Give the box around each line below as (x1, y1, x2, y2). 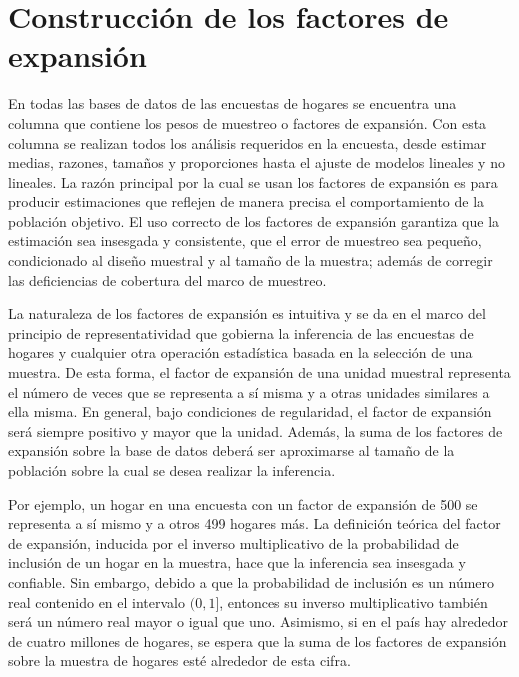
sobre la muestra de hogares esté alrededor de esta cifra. (8, 650, 351, 671)
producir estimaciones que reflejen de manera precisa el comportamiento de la (8, 191, 485, 212)
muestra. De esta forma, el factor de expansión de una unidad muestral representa (8, 362, 511, 383)
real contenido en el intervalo (8, 591, 186, 612)
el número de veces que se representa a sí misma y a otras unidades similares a (8, 381, 490, 402)
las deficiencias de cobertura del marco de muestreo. (8, 269, 327, 290)
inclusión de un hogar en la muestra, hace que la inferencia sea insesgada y (8, 552, 466, 573)
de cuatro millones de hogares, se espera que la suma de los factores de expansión (8, 630, 507, 651)
